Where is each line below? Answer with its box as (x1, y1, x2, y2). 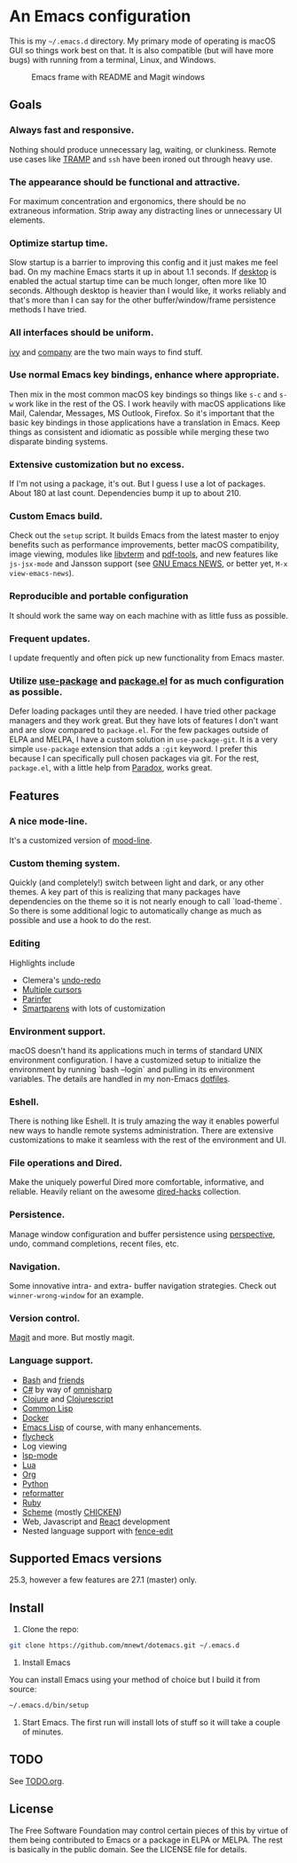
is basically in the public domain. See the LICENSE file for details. (9, 1843, 247, 1854)
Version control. (9, 1312, 81, 1324)
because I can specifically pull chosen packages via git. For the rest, (9, 753, 260, 764)
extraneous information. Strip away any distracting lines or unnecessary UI (9, 205, 282, 216)
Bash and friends (21, 1374, 85, 1385)
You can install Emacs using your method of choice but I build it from (9, 1675, 261, 1685)
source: (9, 1684, 37, 1694)
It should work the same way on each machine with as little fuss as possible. (9, 610, 288, 620)
